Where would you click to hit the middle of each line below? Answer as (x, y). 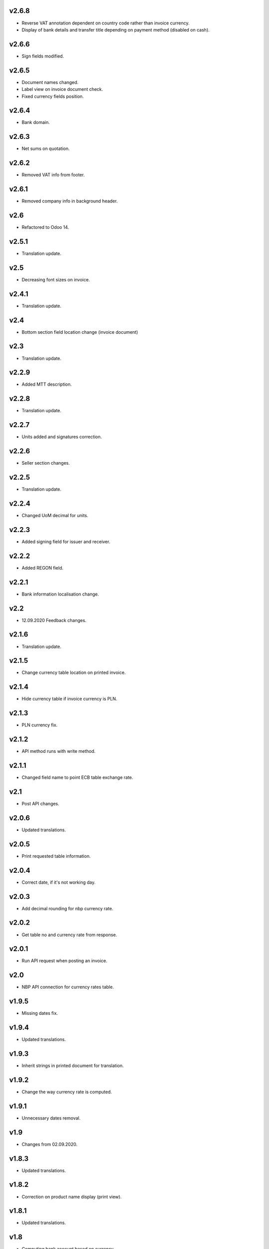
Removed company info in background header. (70, 201)
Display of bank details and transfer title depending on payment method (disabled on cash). (116, 29)
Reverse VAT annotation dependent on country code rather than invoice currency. (106, 23)
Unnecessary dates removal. (51, 1118)
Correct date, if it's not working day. (59, 882)
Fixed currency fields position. (53, 96)
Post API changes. (41, 803)
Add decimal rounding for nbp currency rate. (67, 908)
